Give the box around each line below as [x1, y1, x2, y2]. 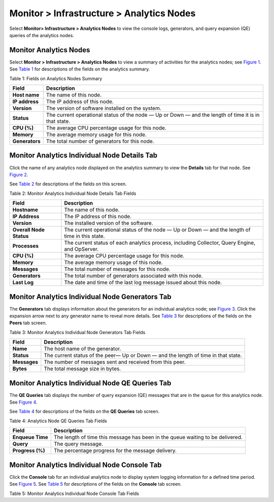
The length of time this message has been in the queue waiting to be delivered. [53, 434, 243, 441]
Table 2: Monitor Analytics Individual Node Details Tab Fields [9, 190, 136, 196]
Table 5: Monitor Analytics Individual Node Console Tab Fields [9, 490, 140, 496]
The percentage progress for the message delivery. [53, 447, 177, 454]
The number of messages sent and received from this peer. [44, 358, 186, 365]
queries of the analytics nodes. [9, 32, 75, 38]
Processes [12, 243, 39, 250]
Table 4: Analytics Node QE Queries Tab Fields [9, 418, 108, 424]
